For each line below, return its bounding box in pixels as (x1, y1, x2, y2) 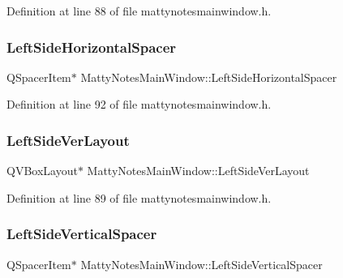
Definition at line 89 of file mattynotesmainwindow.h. (6, 189, 272, 206)
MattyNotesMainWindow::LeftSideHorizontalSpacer (80, 68, 337, 85)
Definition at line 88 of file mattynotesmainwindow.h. (6, 2, 272, 19)
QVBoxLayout (6, 162, 78, 179)
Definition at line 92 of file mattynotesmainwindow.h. (6, 96, 272, 113)
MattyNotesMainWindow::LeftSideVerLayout (87, 162, 310, 179)
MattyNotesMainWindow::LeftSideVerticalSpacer (80, 255, 323, 272)
